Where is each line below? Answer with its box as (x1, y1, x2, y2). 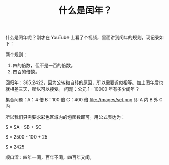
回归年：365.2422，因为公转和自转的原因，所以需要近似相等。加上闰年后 (5, 79, 159, 86)
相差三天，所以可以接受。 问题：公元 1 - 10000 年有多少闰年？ (9, 86, 140, 92)
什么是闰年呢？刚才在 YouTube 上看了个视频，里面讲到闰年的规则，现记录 (5, 34, 160, 41)
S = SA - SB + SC (5, 124, 42, 130)
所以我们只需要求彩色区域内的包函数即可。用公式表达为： (5, 114, 125, 120)
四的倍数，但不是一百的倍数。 (12, 62, 75, 69)
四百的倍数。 (12, 69, 40, 75)
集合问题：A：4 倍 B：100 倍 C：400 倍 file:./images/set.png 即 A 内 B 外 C (5, 97, 163, 103)
